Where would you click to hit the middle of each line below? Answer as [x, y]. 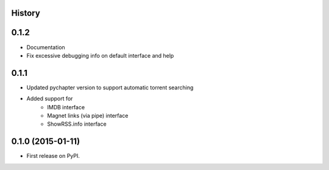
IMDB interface [66, 107]
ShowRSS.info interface [77, 124]
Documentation [46, 47]
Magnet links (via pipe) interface [88, 116]
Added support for [50, 99]
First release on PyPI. [53, 156]
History [26, 13]
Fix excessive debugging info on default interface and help [100, 55]
